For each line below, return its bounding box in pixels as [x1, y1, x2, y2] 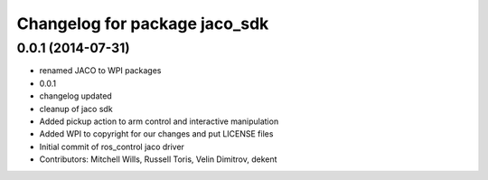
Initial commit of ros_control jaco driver [39, 141, 185, 152]
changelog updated [39, 90, 112, 101]
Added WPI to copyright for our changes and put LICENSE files [39, 128, 274, 139]
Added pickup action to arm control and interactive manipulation [39, 116, 279, 127]
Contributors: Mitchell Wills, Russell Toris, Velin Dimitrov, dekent [39, 154, 277, 165]
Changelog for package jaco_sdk [16, 14, 269, 33]
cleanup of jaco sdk [39, 103, 113, 114]
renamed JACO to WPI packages [39, 65, 162, 76]
